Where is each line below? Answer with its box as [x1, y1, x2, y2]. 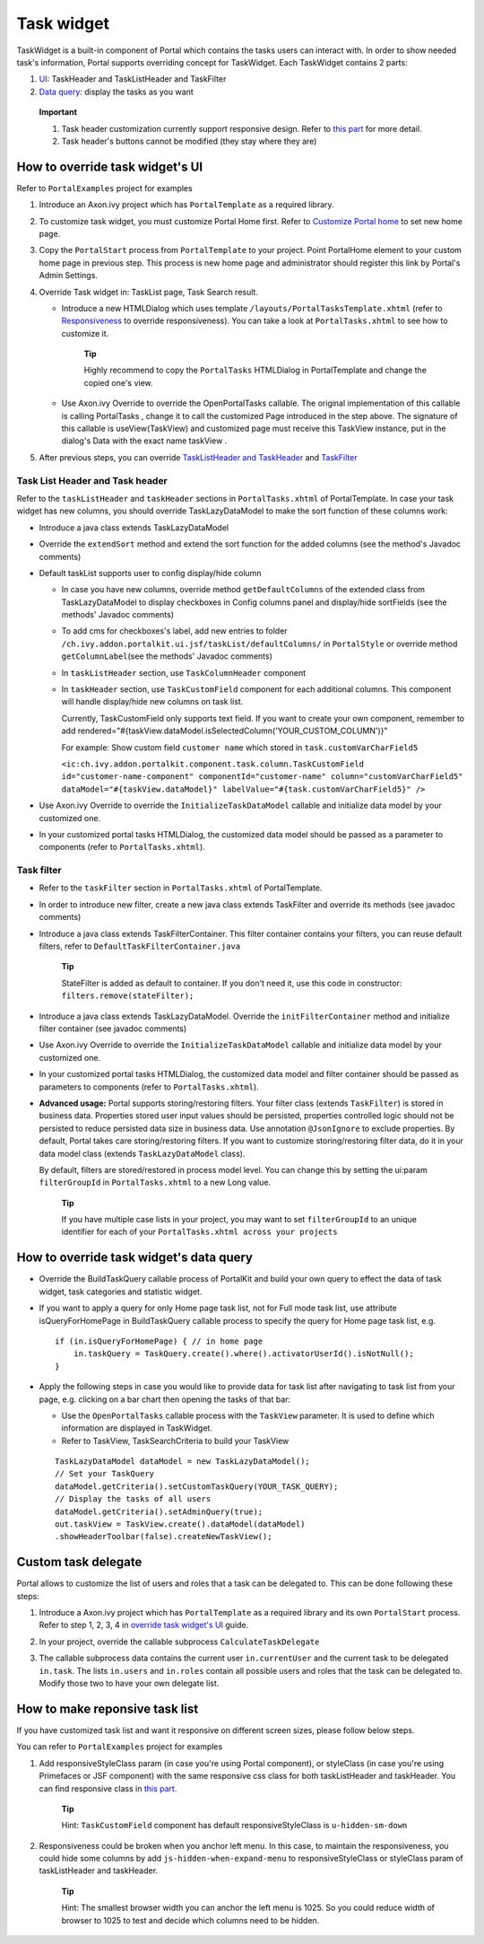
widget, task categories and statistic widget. [39, 1286, 203, 1297]
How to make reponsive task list [16, 1701, 199, 1716]
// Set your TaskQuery [55, 1468, 155, 1479]
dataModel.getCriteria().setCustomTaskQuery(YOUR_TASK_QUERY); [55, 1481, 339, 1492]
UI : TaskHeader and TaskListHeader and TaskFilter [39, 74, 227, 84]
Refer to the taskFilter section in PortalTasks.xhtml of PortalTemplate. [39, 882, 323, 893]
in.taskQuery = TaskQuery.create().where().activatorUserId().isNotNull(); [73, 1349, 414, 1359]
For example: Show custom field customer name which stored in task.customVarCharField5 [61, 741, 419, 753]
